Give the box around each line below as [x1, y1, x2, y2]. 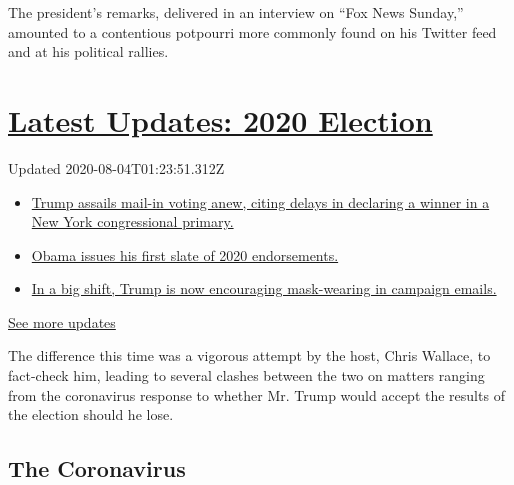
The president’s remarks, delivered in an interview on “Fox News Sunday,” [8, 2, 464, 22]
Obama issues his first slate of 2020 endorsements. [31, 244, 339, 265]
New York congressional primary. [31, 211, 234, 232]
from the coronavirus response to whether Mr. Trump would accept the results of [8, 384, 505, 405]
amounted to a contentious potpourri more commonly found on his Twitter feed [8, 21, 497, 42]
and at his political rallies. [8, 41, 169, 62]
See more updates [8, 311, 116, 332]
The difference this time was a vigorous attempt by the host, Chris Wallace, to [8, 345, 491, 366]
